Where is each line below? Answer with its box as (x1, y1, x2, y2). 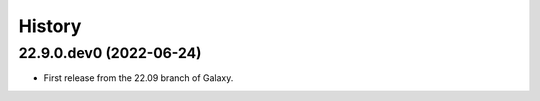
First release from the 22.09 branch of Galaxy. (43, 72, 234, 84)
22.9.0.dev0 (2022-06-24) (18, 44, 202, 62)
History (18, 15, 82, 37)
